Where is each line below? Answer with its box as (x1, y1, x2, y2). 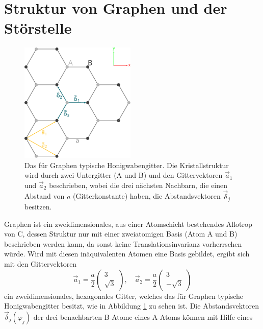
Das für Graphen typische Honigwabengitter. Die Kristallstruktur (24, 159, 229, 170)
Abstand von (24, 191, 65, 201)
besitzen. (24, 201, 52, 212)
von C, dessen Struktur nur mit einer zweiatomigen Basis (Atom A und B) (4, 228, 238, 239)
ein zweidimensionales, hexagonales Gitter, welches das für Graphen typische (4, 290, 243, 301)
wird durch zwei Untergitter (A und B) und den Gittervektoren (24, 170, 223, 180)
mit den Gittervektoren (4, 258, 77, 269)
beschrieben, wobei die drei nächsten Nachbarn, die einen (49, 179, 228, 190)
